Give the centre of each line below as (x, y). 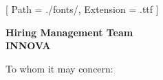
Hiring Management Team (69, 32)
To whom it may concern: (59, 68)
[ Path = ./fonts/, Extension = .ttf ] (82, 9)
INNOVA (28, 45)
